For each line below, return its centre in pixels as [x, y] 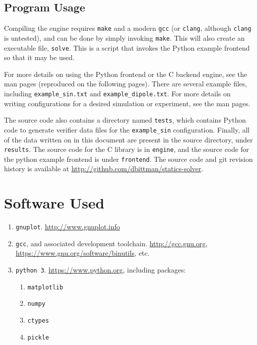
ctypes [38, 321]
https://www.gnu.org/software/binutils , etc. [83, 253]
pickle [38, 337]
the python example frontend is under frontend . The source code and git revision [128, 159]
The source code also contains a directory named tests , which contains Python [125, 120]
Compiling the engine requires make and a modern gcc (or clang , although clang [128, 28]
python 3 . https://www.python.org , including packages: [101, 270]
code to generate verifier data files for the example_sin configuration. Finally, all [127, 129]
